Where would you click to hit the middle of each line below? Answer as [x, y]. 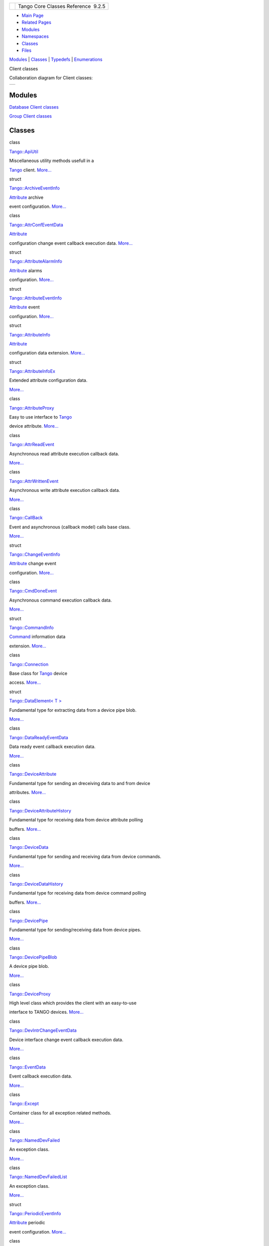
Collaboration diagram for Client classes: [51, 78]
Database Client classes [34, 107]
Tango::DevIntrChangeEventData [43, 1030]
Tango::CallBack [26, 518]
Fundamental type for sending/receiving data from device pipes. [75, 930]
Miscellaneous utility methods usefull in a [52, 161]
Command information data [37, 637]
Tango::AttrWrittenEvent [34, 481]
